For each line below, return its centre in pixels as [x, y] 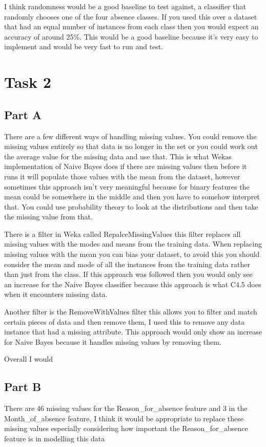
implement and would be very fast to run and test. [84, 46]
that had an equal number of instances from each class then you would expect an [131, 26]
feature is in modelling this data [55, 438]
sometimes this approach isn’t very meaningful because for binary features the [127, 186]
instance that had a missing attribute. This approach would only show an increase [133, 332]
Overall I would [28, 359]
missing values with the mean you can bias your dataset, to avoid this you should [132, 254]
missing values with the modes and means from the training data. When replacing [133, 244]
